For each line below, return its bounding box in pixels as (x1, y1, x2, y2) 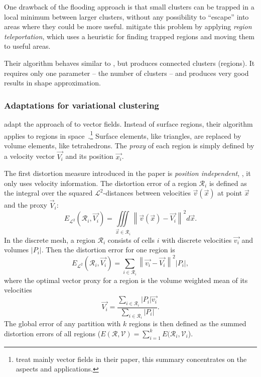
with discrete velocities (162, 234, 232, 245)
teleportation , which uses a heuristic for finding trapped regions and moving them (4, 31, 254, 41)
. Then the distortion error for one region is (41, 244, 175, 255)
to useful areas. (4, 41, 51, 51)
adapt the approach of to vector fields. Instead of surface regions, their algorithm (4, 118, 253, 129)
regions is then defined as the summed (128, 318, 246, 329)
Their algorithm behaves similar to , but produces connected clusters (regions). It (4, 57, 255, 68)
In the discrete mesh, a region (4, 234, 95, 245)
